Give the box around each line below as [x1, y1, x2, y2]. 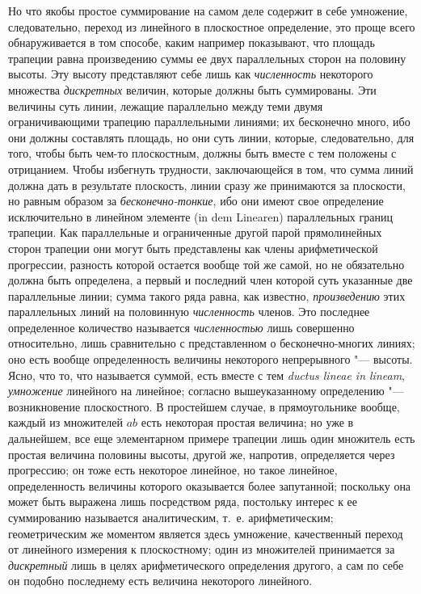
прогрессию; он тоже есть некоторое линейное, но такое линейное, [8, 461, 338, 478]
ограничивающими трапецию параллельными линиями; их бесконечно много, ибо [8, 113, 410, 130]
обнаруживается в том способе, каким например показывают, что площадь [8, 34, 375, 51]
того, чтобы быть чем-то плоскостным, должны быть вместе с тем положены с [8, 145, 397, 162]
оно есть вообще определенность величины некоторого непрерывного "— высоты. [8, 351, 413, 368]
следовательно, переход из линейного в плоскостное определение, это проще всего [8, 18, 415, 35]
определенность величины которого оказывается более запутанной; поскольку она [8, 477, 411, 494]
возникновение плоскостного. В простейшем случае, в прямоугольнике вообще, [8, 398, 400, 415]
